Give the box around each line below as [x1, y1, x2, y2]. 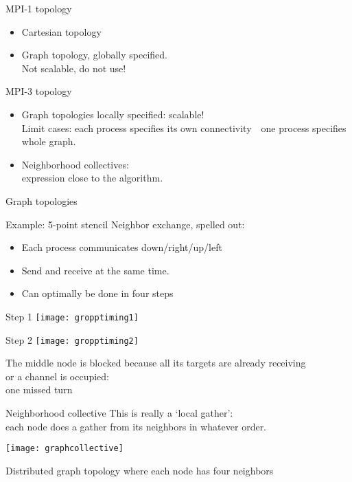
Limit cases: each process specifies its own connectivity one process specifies [21, 120, 347, 135]
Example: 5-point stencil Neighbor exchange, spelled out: [5, 217, 245, 231]
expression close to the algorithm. [21, 171, 163, 185]
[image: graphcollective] [5, 443, 124, 454]
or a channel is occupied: [5, 369, 110, 383]
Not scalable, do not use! [21, 61, 126, 75]
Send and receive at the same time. [21, 263, 169, 277]
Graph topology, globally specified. [21, 47, 168, 62]
